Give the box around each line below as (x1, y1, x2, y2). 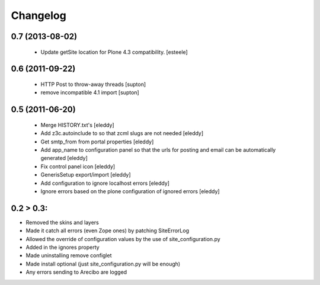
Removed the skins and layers (25, 219, 99, 226)
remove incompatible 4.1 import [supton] (40, 89, 139, 96)
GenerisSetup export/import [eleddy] (40, 171, 131, 178)
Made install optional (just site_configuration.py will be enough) (25, 260, 181, 267)
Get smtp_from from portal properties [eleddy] (40, 138, 154, 145)
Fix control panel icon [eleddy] (40, 163, 116, 170)
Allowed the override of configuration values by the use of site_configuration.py (25, 235, 220, 242)
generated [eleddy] (40, 155, 88, 162)
